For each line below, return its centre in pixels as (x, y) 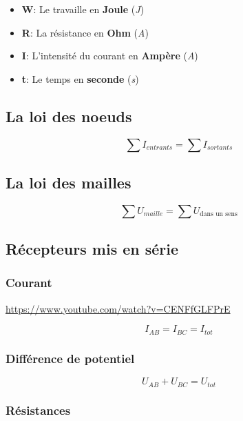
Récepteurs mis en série (92, 249)
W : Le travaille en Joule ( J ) (83, 9)
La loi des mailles (68, 182)
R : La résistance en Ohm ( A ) (85, 32)
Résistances (38, 410)
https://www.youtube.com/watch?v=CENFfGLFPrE (118, 308)
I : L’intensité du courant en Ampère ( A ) (110, 56)
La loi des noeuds (69, 116)
